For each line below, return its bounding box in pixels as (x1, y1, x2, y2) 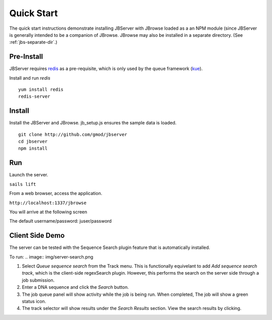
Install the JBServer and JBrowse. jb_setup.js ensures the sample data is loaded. (9, 120, 177, 126)
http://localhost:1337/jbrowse (9, 200, 87, 206)
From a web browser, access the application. (9, 190, 103, 197)
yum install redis (18, 87, 64, 93)
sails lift (9, 181, 36, 187)
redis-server (18, 94, 50, 99)
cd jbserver (18, 139, 48, 145)
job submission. (22, 277, 55, 283)
